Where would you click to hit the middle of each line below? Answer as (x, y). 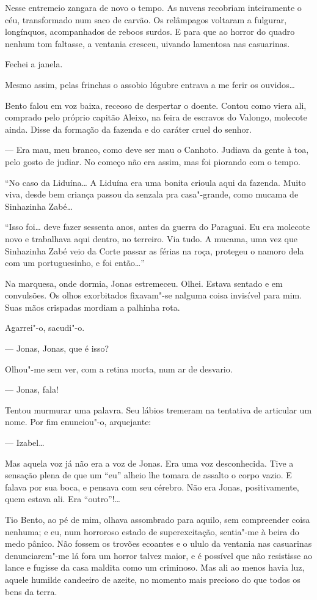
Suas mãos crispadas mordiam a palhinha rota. (93, 307)
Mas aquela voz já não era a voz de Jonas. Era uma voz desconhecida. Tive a (149, 463)
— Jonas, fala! (32, 389)
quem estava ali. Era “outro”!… (63, 499)
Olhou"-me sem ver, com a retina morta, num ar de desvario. (119, 369)
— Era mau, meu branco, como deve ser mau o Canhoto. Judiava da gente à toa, (157, 150)
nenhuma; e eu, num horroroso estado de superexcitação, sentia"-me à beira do (152, 531)
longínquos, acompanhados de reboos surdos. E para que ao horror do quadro (150, 31)
